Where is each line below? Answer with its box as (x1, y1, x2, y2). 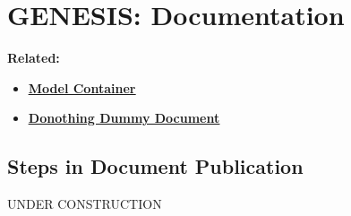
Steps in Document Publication (7, 152, 304, 180)
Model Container (28, 78, 136, 97)
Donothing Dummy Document (28, 108, 220, 127)
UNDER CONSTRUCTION (7, 194, 162, 213)
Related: (7, 48, 60, 67)
